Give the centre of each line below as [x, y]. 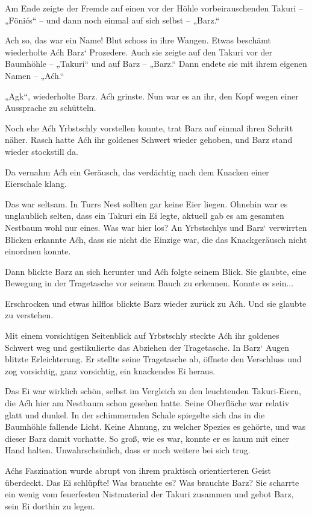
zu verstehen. [29, 315]
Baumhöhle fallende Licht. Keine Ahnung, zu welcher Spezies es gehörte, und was [155, 426]
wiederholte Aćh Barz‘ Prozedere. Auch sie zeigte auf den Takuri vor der [139, 52]
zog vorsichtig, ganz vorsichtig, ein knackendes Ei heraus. [110, 370]
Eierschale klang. [36, 184]
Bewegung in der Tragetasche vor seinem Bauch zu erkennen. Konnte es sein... [149, 283]
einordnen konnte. [38, 251]
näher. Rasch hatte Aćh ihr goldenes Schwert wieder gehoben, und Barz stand [149, 140]
